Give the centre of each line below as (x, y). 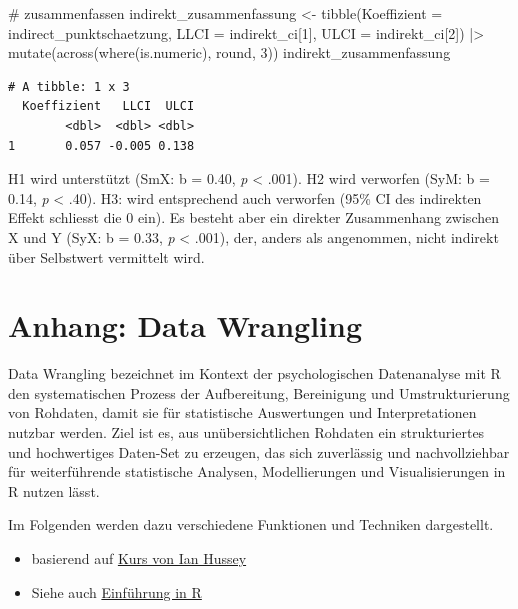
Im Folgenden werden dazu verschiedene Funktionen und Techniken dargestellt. (251, 524)
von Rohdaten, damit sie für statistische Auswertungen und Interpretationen (242, 412)
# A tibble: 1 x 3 (69, 86)
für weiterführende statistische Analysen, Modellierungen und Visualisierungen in (257, 471)
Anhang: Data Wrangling (185, 325)
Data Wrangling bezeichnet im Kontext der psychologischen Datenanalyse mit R (254, 373)
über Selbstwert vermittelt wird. (106, 256)
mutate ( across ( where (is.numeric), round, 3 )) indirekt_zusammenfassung (229, 52)
